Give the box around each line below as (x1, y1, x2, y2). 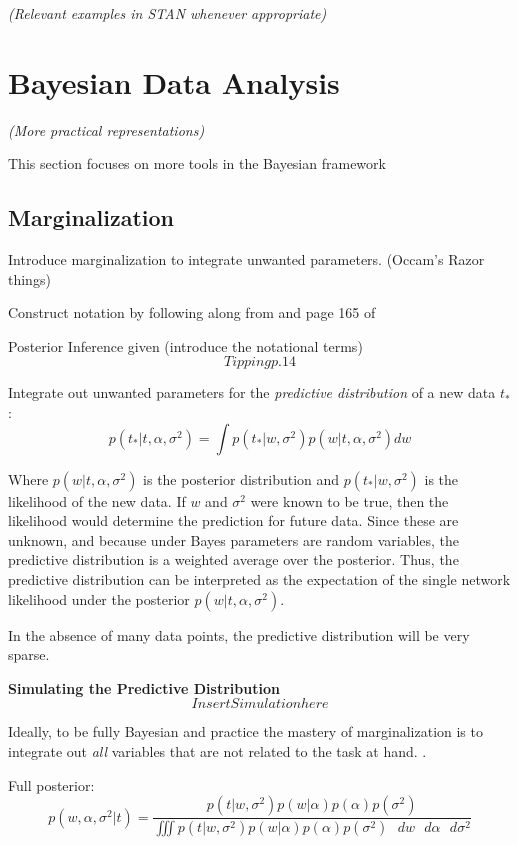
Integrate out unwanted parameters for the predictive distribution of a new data (8, 382, 496, 403)
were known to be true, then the (250, 490, 449, 511)
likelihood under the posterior (8, 588, 190, 609)
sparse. (8, 644, 50, 665)
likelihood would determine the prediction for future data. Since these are (8, 510, 459, 531)
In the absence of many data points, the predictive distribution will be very (8, 624, 470, 645)
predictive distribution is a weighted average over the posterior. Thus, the (8, 549, 459, 570)
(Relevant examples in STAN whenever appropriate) (8, 3, 327, 23)
